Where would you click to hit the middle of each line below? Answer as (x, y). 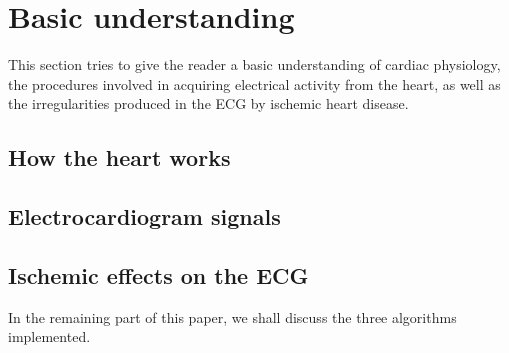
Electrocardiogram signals (144, 216)
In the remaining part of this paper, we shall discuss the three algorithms (232, 316)
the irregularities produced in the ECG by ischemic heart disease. (208, 103)
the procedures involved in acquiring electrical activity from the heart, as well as (254, 83)
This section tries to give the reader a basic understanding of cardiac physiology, (254, 64)
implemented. (49, 336)
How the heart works (119, 157)
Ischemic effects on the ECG (158, 274)
